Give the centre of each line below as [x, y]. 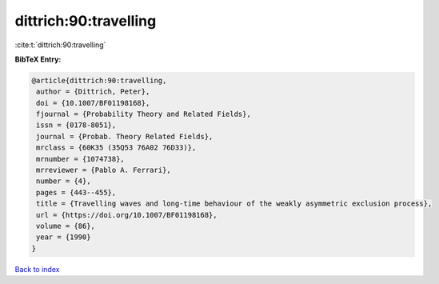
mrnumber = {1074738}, [81, 159]
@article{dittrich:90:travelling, [99, 80]
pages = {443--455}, [76, 192]
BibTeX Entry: [38, 59]
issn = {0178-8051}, [76, 125]
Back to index [37, 269]
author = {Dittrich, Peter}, [93, 92]
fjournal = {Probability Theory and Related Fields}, [144, 114]
